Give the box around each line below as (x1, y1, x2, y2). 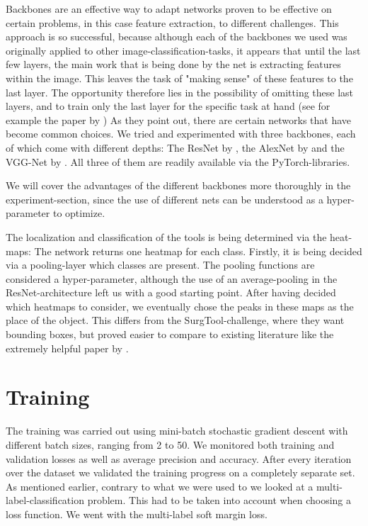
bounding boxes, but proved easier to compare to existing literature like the (6, 327, 334, 342)
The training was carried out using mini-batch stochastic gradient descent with (6, 423, 348, 438)
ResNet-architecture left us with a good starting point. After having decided (6, 285, 336, 300)
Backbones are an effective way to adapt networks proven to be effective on (6, 1, 332, 16)
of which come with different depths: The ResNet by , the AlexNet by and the (6, 140, 345, 155)
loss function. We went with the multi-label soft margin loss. (6, 506, 268, 521)
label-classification (6, 493, 84, 508)
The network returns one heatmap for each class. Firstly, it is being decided (34, 243, 362, 258)
